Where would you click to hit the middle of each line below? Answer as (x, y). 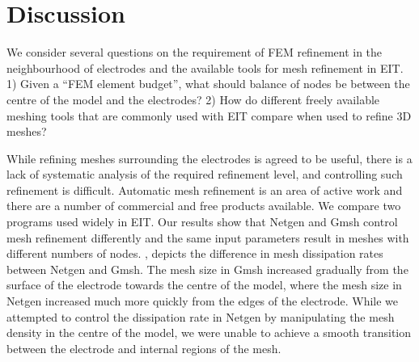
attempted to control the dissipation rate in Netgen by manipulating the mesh (201, 316)
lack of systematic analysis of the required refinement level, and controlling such (205, 174)
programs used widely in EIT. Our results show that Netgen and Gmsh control (202, 222)
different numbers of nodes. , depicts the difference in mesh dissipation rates (195, 253)
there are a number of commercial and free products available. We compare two (204, 206)
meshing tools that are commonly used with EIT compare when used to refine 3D (209, 115)
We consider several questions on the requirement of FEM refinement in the (195, 52)
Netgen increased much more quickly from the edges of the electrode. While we (203, 301)
